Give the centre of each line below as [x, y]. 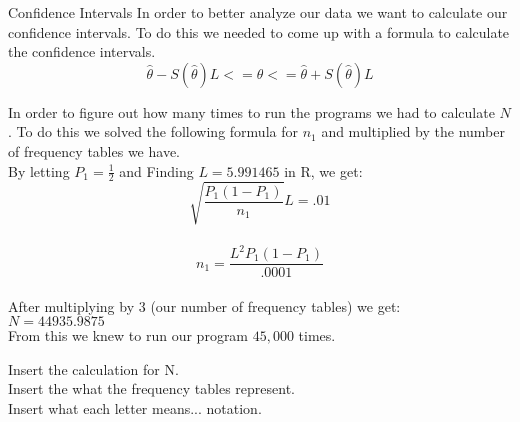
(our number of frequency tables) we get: [275, 305]
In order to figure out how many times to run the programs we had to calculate [251, 111]
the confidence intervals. [82, 51]
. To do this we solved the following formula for [153, 131]
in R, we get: [323, 170]
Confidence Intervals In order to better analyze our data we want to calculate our [258, 12]
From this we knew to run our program [128, 335]
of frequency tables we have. [94, 150]
